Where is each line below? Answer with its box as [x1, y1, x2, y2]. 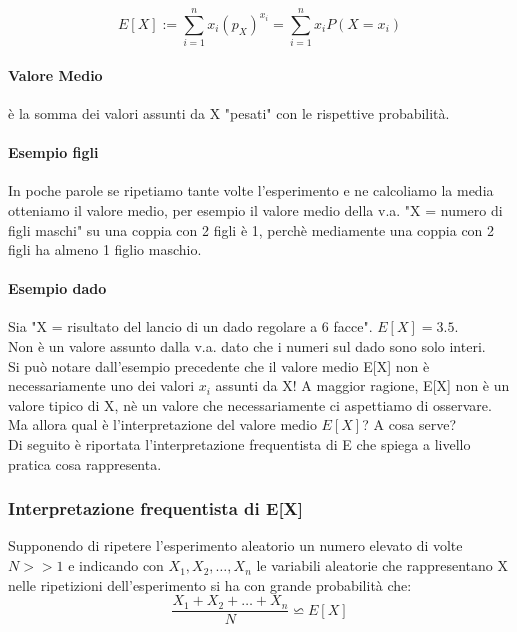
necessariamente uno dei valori [8, 375, 195, 396]
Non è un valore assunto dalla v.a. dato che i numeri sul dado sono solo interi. [8, 336, 486, 357]
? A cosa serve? [362, 414, 457, 435]
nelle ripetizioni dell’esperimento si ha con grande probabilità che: [8, 574, 412, 595]
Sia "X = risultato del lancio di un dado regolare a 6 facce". [8, 316, 373, 337]
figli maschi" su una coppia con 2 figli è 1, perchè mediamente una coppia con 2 [8, 219, 495, 240]
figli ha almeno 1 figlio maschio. [8, 239, 202, 260]
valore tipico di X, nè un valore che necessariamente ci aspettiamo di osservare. [8, 394, 492, 415]
